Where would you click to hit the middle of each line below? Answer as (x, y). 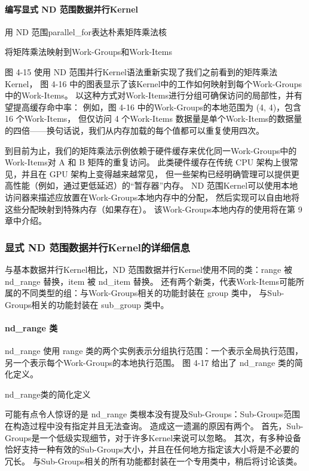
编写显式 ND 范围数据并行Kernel (72, 9)
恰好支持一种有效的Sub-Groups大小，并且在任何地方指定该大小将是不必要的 (152, 449)
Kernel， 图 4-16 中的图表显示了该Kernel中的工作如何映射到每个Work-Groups (153, 83)
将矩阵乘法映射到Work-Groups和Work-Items (88, 52)
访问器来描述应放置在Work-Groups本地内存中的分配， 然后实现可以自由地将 (152, 197)
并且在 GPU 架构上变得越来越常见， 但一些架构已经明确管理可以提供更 (160, 173)
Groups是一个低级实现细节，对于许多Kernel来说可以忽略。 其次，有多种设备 (153, 437)
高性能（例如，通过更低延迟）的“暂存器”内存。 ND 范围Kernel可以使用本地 (152, 185)
